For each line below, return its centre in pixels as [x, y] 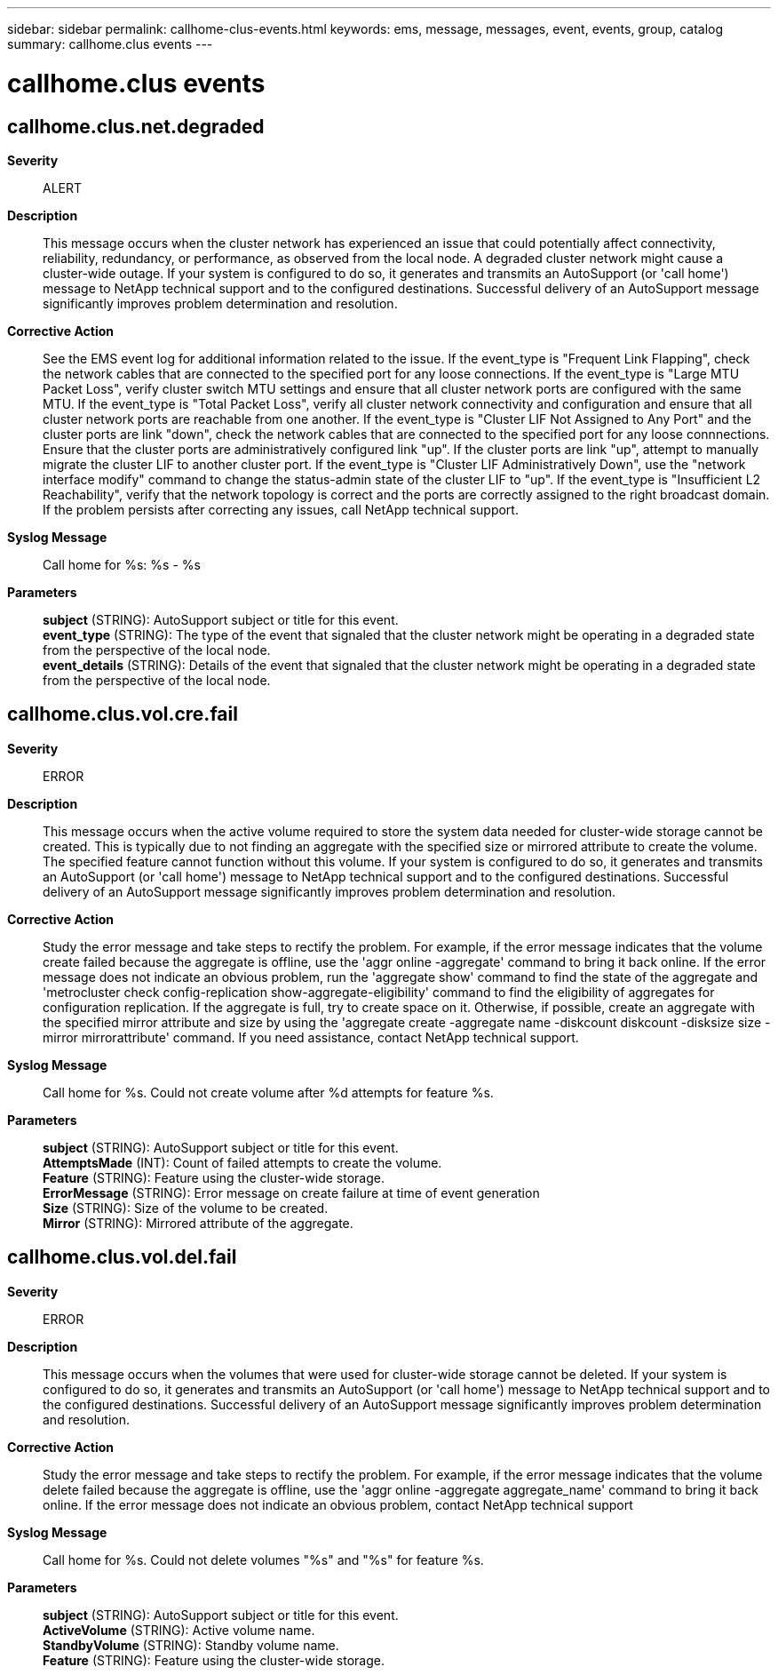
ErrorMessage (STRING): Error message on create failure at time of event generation [291, 1192]
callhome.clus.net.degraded [136, 126]
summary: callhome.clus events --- [110, 44]
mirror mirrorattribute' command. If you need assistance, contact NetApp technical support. [311, 1037]
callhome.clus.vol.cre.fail [123, 714]
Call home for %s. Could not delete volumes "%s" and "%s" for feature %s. [263, 1559]
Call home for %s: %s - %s [122, 564]
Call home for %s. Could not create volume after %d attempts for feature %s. [268, 1092]
